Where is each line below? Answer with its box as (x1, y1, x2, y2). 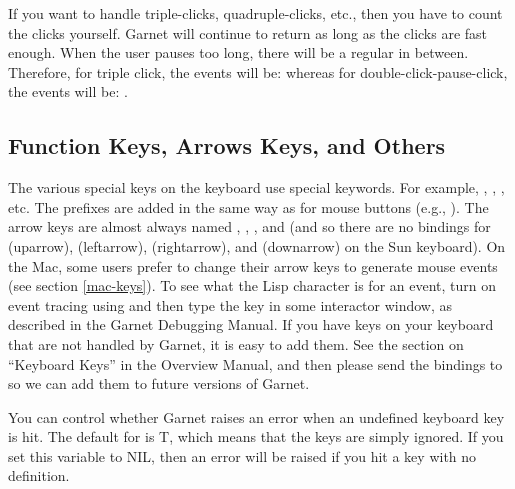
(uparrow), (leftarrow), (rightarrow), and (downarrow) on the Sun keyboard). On (8, 235, 506, 256)
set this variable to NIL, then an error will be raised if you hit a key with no (8, 445, 477, 466)
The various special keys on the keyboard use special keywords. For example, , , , (8, 177, 505, 198)
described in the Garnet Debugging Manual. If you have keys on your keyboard (8, 314, 494, 335)
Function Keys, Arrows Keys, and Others (8, 130, 446, 161)
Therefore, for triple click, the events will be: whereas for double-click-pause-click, (8, 61, 508, 82)
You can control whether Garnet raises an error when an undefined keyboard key (8, 406, 505, 427)
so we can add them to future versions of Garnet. (8, 373, 310, 394)
